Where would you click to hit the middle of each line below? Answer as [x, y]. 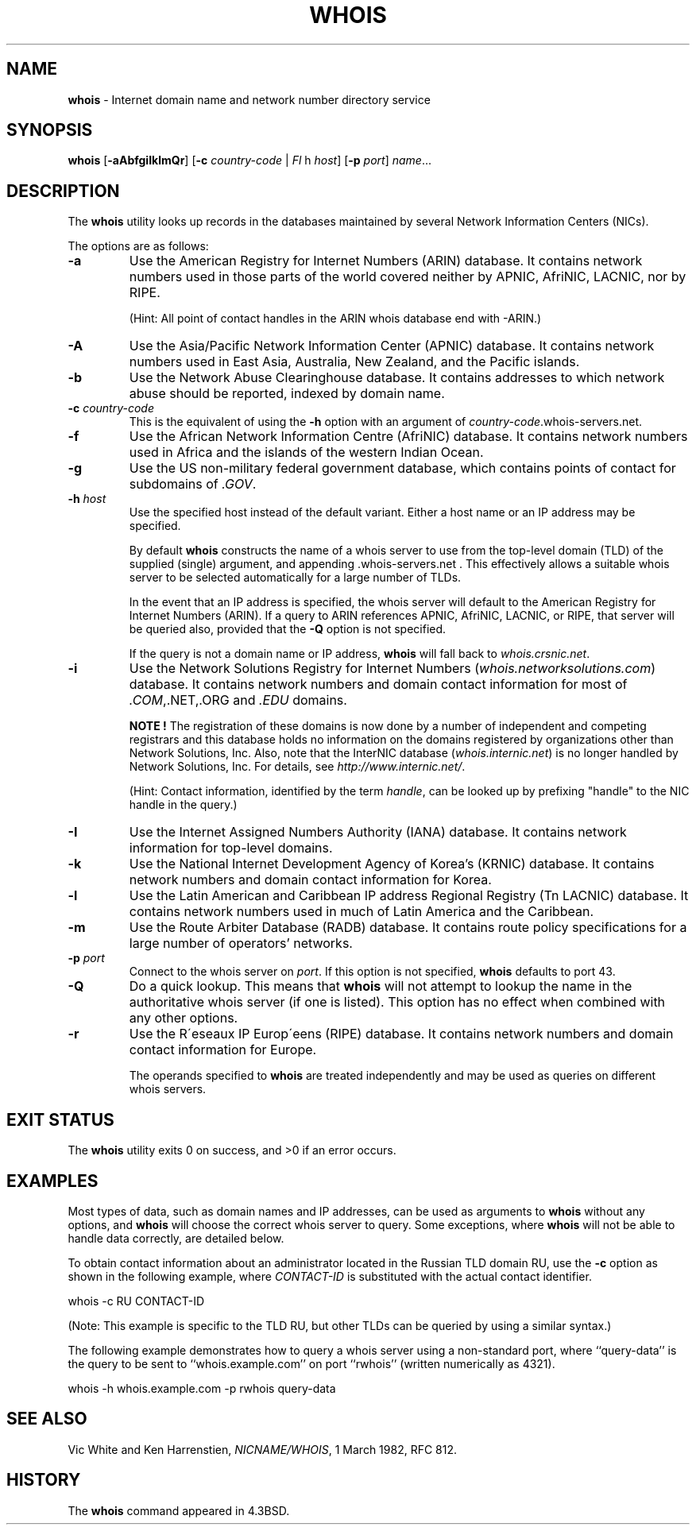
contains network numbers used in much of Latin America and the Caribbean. [362, 912]
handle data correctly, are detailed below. [176, 1238]
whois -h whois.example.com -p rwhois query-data [202, 1388]
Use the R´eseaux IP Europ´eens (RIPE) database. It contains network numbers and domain [401, 1034]
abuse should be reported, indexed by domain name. [287, 394]
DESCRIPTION [63, 191]
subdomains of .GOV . [193, 484]
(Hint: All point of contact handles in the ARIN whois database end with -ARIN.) [335, 319]
